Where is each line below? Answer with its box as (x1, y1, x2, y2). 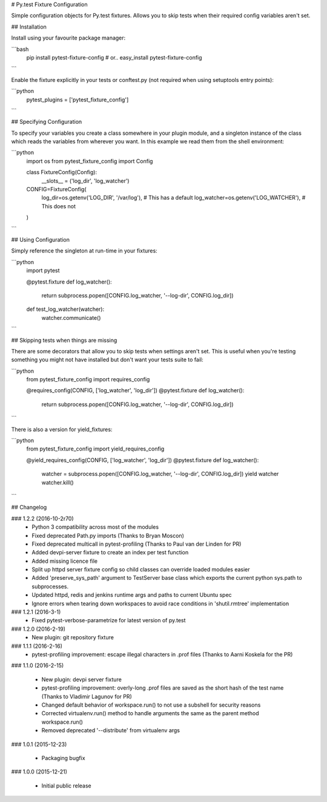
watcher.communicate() (41, 314, 101, 321)
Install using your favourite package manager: (11, 34, 126, 42)
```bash (11, 46, 29, 53)
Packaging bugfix (41, 754, 85, 761)
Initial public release (41, 782, 92, 789)
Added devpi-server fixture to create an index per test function (31, 549, 189, 556)
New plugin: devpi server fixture (41, 676, 122, 683)
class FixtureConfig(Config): (26, 169, 97, 176)
